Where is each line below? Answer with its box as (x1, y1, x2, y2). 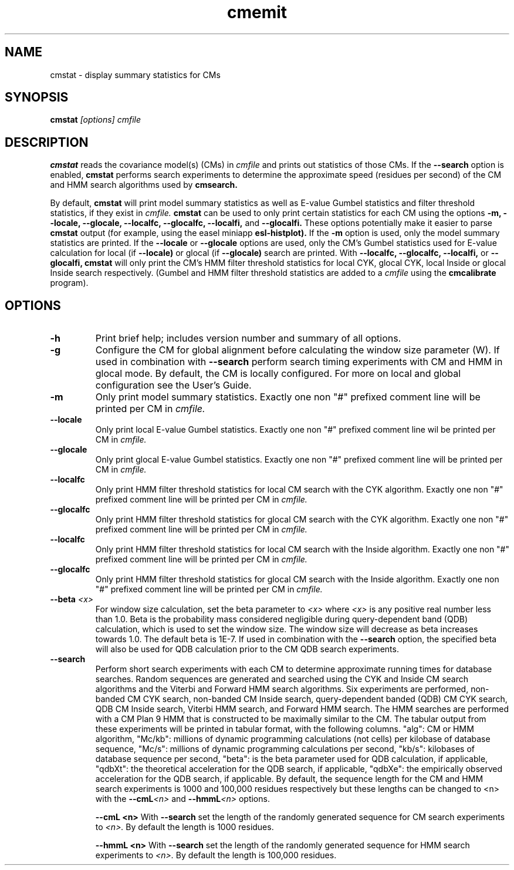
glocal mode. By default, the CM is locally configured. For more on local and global (95, 367, 461, 380)
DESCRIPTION (5, 134, 89, 150)
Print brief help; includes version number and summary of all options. (95, 332, 401, 345)
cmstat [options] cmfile (50, 114, 141, 125)
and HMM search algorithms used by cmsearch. (50, 180, 238, 190)
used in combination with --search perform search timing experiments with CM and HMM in (95, 356, 503, 368)
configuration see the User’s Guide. (95, 379, 252, 392)
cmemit (226, 2, 288, 22)
